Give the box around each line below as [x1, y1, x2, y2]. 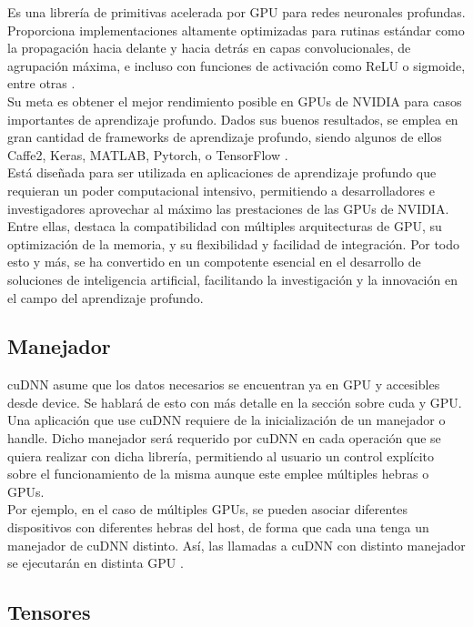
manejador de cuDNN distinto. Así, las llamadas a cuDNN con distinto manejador [7, 535, 466, 554]
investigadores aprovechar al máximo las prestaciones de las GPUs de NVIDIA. [7, 198, 449, 217]
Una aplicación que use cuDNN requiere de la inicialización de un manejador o [7, 410, 446, 430]
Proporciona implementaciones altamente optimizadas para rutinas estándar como [7, 20, 465, 39]
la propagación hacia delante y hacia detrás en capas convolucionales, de [7, 38, 411, 57]
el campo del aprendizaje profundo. [7, 288, 204, 307]
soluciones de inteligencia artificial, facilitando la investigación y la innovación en [7, 269, 458, 288]
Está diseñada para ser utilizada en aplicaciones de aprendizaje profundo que [7, 163, 437, 182]
